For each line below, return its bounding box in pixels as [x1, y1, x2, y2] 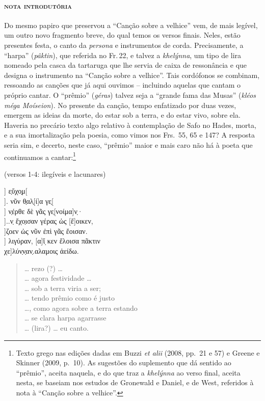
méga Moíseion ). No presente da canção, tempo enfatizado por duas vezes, [4, 99, 236, 110]
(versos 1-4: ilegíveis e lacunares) [4, 168, 106, 179]
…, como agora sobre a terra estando [24, 302, 138, 313]
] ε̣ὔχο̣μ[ [4, 185, 28, 196]
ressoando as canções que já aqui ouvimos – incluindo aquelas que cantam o [4, 79, 241, 90]
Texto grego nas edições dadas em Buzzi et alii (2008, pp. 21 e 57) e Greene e [16, 347, 260, 358]
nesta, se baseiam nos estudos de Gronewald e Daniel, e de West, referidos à [16, 377, 254, 388]
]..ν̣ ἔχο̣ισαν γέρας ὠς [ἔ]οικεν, [4, 216, 93, 226]
